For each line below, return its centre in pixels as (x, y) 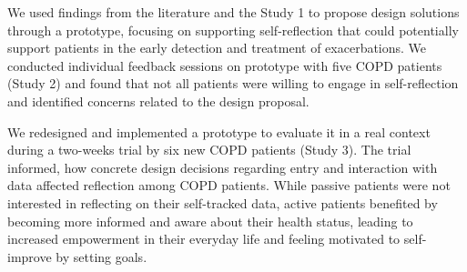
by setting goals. (102, 256)
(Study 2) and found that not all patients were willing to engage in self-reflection (233, 83)
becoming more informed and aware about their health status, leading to (210, 221)
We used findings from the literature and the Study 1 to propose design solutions (233, 12)
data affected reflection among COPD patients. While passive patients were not (229, 185)
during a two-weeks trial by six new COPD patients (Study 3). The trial (209, 150)
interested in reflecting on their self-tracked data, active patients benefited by (223, 202)
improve (30, 256)
